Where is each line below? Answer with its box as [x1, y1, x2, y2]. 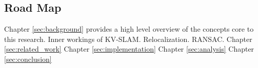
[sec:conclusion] [4, 53, 52, 64]
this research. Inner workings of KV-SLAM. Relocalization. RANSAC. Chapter [4, 33, 252, 44]
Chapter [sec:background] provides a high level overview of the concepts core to [4, 24, 254, 34]
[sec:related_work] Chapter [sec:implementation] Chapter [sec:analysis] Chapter [4, 43, 254, 54]
